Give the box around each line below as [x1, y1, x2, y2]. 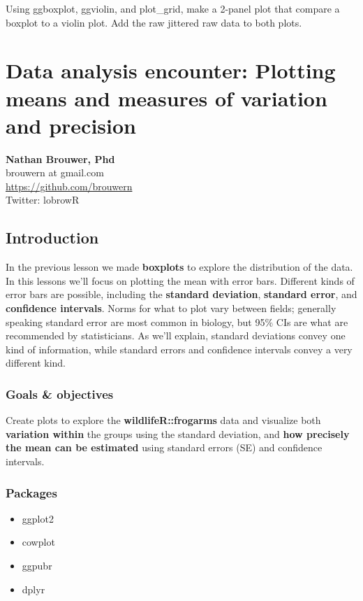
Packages [6, 483, 57, 501]
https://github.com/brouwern [6, 178, 133, 193]
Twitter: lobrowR [6, 192, 80, 207]
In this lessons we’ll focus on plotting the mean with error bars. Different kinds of [6, 273, 355, 288]
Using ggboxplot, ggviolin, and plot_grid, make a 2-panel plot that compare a [6, 1, 340, 15]
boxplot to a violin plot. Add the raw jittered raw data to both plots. [6, 15, 302, 29]
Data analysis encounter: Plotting [6, 56, 336, 85]
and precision [6, 111, 136, 139]
